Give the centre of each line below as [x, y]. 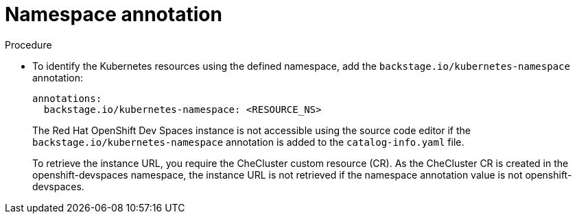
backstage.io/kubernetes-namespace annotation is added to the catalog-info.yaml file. [248, 142]
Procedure [28, 44]
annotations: [67, 98]
